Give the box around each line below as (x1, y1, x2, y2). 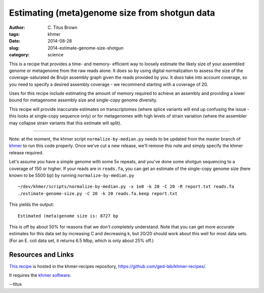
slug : (9, 45, 20, 51)
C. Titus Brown (47, 24, 78, 30)
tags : (9, 31, 20, 37)
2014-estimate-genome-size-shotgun (47, 45, 124, 51)
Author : (9, 24, 25, 30)
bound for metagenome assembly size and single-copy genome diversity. (9, 97, 157, 103)
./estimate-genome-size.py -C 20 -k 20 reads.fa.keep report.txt (18, 191, 178, 196)
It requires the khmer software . (9, 272, 71, 278)
